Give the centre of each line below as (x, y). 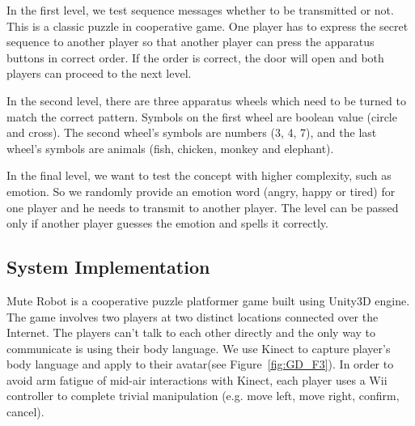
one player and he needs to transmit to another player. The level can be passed (203, 207)
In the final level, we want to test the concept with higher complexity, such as (199, 175)
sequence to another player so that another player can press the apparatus (191, 42)
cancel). (25, 412)
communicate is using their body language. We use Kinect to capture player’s (199, 348)
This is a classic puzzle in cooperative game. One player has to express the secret (207, 26)
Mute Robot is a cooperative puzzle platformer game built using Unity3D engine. (208, 300)
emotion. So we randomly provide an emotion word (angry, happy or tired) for (201, 191)
